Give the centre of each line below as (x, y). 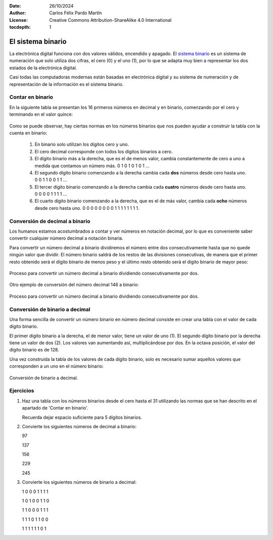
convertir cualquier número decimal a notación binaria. (66, 238)
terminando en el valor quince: (41, 114)
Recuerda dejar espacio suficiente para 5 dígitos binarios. (82, 417)
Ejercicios (22, 391)
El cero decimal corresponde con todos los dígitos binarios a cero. (104, 151)
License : (18, 20)
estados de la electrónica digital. (43, 68)
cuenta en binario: (28, 133)
